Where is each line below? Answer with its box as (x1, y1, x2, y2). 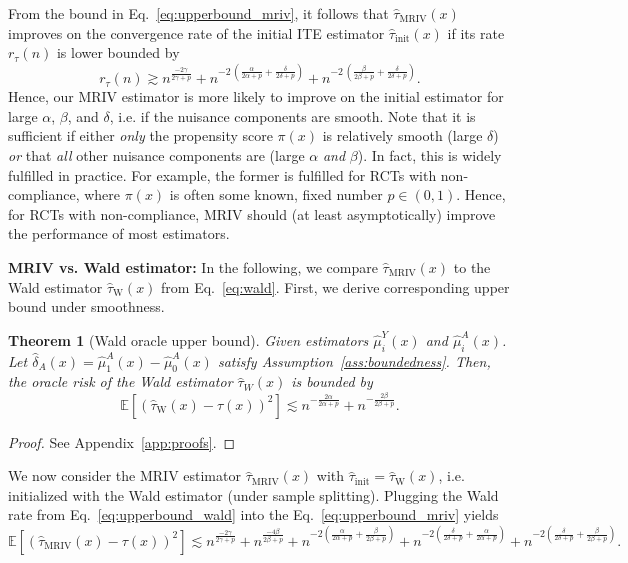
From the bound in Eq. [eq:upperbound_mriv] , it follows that (8, 3, 389, 23)
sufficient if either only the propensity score (8, 125, 273, 146)
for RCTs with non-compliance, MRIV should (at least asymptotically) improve (8, 203, 496, 224)
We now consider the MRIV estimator (8, 465, 241, 486)
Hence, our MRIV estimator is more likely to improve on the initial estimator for (8, 86, 504, 107)
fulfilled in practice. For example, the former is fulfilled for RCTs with (8, 164, 437, 185)
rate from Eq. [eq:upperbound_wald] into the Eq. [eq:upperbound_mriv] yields (8, 504, 499, 525)
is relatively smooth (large (322, 125, 483, 146)
